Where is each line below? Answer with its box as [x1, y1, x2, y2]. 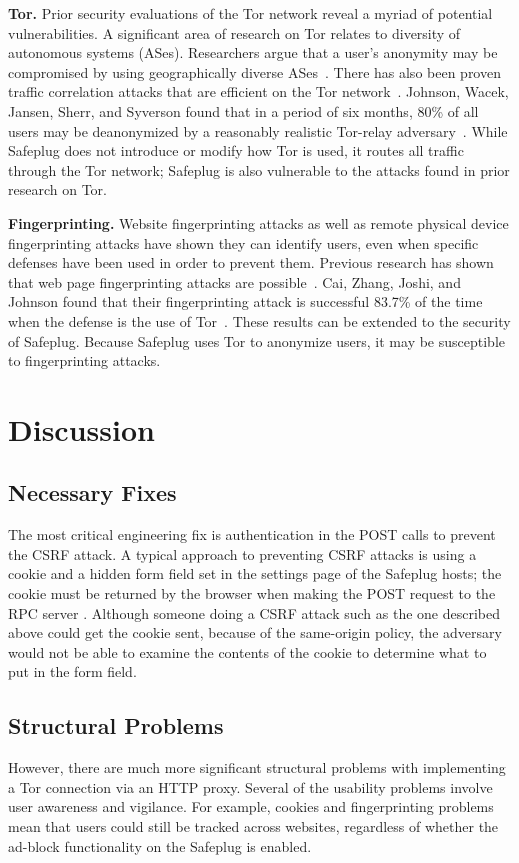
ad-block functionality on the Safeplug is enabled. [8, 835, 312, 856]
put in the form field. [8, 661, 137, 682]
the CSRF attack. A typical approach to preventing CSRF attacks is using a [8, 543, 477, 564]
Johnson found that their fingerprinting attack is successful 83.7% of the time [8, 291, 483, 312]
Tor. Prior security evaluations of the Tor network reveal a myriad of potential [8, 3, 493, 23]
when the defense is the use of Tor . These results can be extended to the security [8, 310, 511, 331]
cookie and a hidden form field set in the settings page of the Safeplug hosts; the [8, 563, 502, 584]
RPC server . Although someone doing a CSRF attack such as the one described [8, 602, 501, 623]
